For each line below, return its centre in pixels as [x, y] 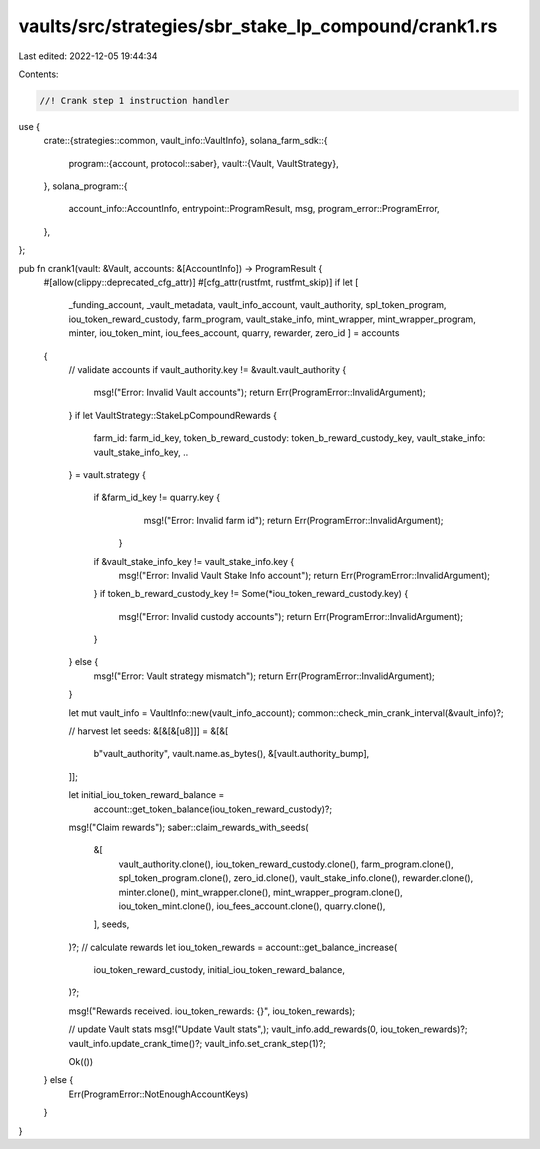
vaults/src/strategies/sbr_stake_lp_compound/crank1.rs [258, 26]
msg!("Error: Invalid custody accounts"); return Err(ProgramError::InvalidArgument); [291, 616]
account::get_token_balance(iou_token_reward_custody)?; [213, 809]
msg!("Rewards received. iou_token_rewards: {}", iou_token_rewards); [211, 1011]
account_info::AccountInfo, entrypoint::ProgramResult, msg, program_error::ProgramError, [254, 209]
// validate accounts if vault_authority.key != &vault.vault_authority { [207, 369]
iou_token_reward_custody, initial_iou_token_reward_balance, [219, 970]
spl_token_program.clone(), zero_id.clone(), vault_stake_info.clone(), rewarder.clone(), [296, 878]
